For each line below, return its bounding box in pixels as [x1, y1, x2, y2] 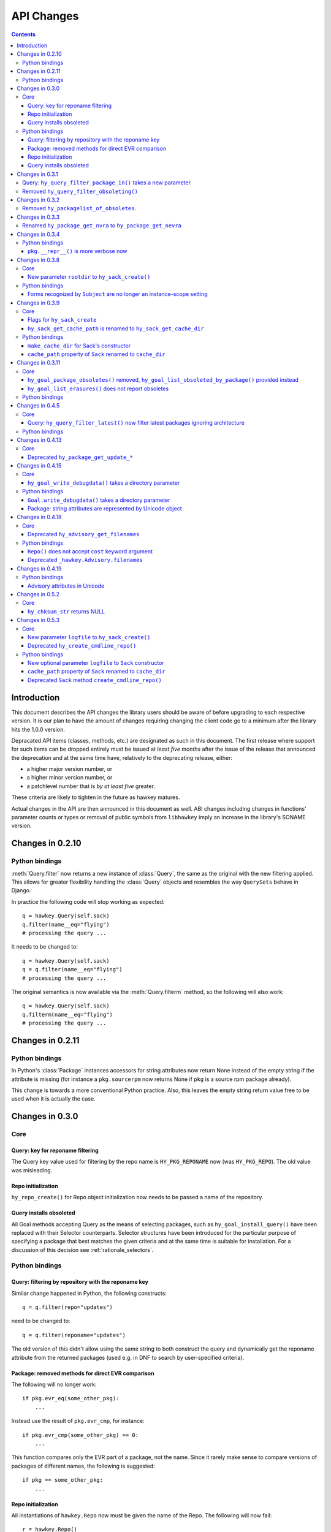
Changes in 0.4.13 [17, 436, 62, 444]
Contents [11, 31, 36, 38]
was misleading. [11, 1166, 53, 1174]
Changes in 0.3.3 [17, 213, 60, 221]
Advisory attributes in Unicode [28, 582, 105, 590]
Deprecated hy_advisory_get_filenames [28, 531, 140, 538]
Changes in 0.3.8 [17, 256, 60, 264]
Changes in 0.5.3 [17, 616, 59, 624]
